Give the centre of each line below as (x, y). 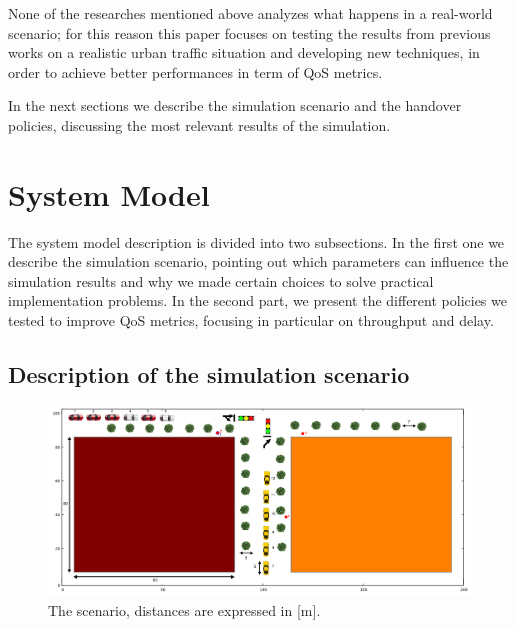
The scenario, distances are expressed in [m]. (184, 609)
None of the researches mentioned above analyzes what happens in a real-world (250, 13)
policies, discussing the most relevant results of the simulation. (199, 124)
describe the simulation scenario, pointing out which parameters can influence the (258, 261)
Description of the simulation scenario (209, 374)
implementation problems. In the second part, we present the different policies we (257, 300)
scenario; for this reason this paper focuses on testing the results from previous (249, 32)
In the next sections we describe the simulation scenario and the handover (235, 105)
